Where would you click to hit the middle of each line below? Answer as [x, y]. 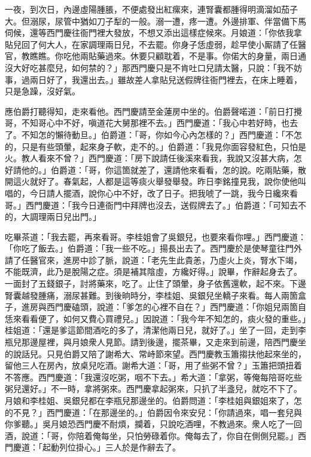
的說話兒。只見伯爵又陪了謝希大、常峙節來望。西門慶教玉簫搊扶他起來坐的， [155, 353]
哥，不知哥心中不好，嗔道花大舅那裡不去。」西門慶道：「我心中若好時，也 [147, 123]
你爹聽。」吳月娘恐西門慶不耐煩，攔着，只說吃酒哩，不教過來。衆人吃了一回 [153, 424]
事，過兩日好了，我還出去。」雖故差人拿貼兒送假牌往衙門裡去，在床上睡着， [153, 79]
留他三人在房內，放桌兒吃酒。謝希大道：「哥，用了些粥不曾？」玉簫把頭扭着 [153, 365]
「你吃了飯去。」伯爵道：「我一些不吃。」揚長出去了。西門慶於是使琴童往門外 [153, 248]
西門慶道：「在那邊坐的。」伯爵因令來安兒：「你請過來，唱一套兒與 [174, 412]
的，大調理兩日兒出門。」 [53, 217]
